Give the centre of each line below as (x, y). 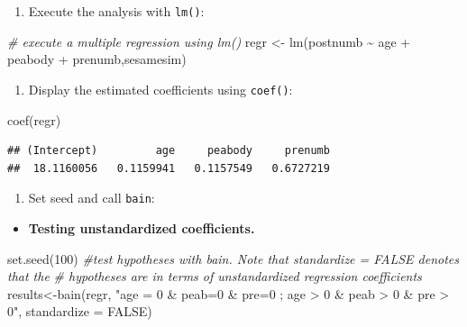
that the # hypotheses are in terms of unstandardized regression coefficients (215, 276)
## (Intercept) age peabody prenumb (169, 151)
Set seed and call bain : (92, 198)
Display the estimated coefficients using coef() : (160, 89)
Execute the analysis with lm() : (116, 11)
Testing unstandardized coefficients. (142, 227)
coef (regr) (34, 119)
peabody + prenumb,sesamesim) (97, 59)
